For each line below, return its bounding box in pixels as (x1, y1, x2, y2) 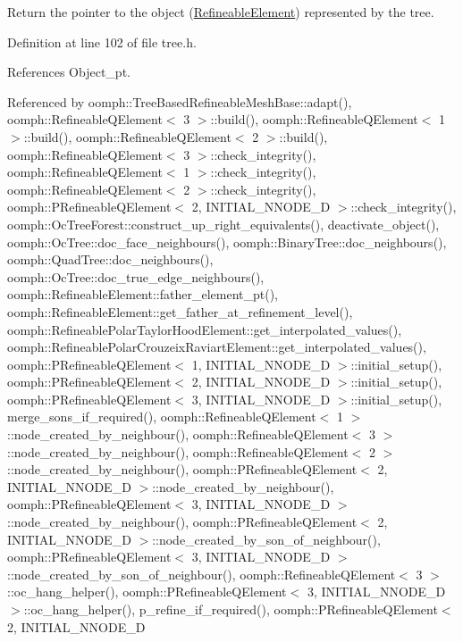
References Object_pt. (7, 63, 130, 81)
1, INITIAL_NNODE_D (191, 354, 331, 373)
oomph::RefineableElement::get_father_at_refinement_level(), (7, 302, 353, 321)
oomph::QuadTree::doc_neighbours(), (7, 250, 214, 269)
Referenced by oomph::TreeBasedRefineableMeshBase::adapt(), (7, 92, 352, 111)
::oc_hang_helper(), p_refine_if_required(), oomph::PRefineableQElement (23, 600, 438, 618)
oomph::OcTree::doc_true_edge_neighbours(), (7, 267, 265, 286)
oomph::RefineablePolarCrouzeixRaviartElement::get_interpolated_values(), (7, 338, 426, 356)
